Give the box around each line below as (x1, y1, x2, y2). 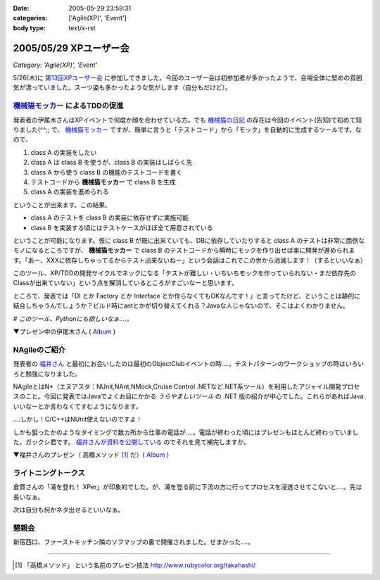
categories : (13, 14, 48, 23)
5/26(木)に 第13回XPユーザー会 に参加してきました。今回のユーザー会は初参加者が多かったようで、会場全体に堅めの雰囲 (13, 74, 362, 82)
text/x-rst (68, 23, 96, 32)
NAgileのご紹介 (13, 345, 66, 355)
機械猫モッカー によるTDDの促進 (13, 101, 124, 111)
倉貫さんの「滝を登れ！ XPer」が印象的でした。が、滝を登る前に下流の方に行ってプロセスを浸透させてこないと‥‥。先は (13, 483, 362, 491)
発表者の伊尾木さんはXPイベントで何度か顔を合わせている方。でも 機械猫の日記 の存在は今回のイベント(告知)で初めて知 (13, 115, 362, 124)
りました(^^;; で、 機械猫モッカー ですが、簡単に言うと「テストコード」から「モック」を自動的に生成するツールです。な (13, 125, 362, 134)
